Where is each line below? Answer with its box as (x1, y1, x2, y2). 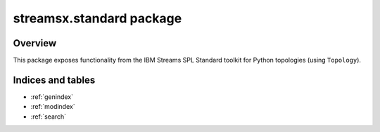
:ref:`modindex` (30, 103, 75, 111)
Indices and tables (13, 74, 96, 86)
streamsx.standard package (13, 11, 182, 26)
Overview (13, 37, 57, 49)
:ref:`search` (30, 112, 67, 121)
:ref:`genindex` (30, 92, 74, 101)
